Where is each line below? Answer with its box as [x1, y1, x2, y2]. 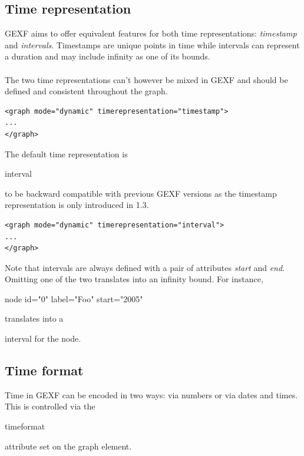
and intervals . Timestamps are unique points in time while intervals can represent [5, 38, 300, 51]
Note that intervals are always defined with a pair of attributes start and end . [5, 261, 285, 273]
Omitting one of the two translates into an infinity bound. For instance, [5, 273, 263, 285]
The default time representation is [5, 147, 128, 160]
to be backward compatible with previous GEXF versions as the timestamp [5, 187, 277, 199]
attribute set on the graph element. [5, 440, 132, 452]
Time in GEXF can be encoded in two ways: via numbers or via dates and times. [5, 388, 298, 401]
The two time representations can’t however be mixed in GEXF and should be [5, 73, 288, 85]
